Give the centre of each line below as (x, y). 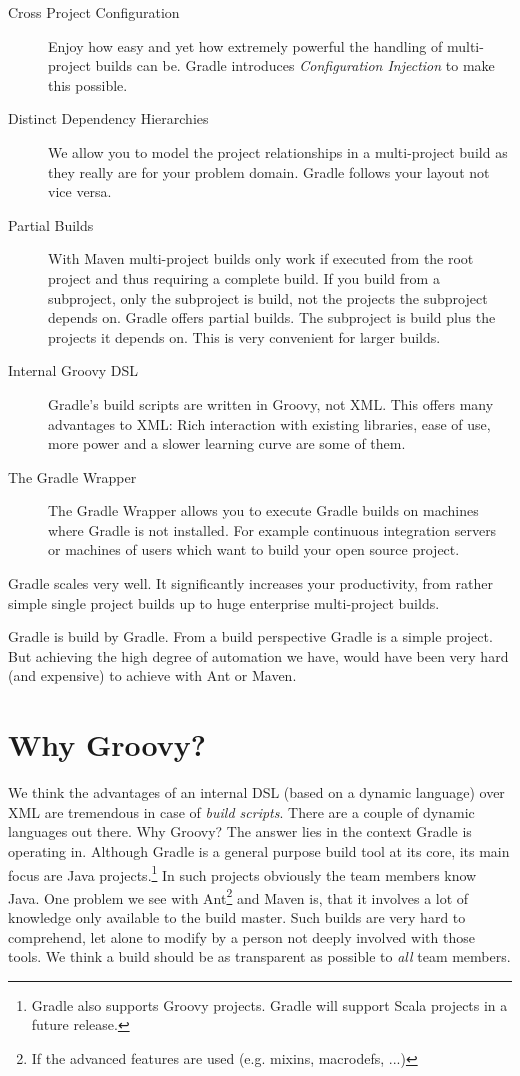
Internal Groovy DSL (73, 370)
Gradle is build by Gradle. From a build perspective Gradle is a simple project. (250, 636)
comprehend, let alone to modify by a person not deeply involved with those (241, 936)
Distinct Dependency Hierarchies (108, 118)
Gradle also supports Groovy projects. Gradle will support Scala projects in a (269, 1004)
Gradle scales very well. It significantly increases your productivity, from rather (250, 583)
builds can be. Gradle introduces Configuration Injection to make (295, 65)
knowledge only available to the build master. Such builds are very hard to (237, 917)
